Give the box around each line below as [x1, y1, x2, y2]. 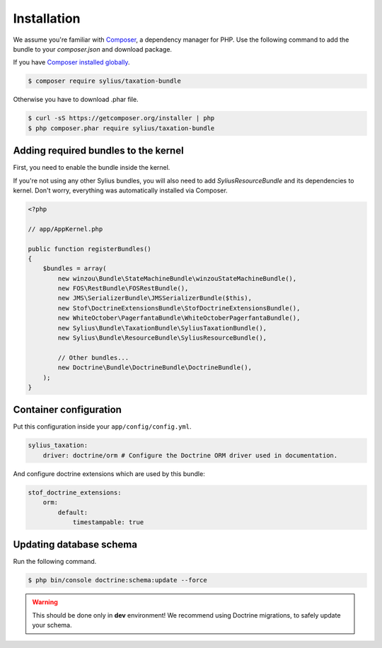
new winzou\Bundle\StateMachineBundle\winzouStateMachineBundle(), [57, 274, 297, 282]
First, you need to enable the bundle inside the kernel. [13, 163, 170, 172]
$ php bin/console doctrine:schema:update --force [28, 577, 208, 584]
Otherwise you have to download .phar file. [13, 96, 139, 104]
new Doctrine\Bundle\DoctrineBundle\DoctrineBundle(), [57, 364, 253, 371]
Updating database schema [13, 538, 138, 551]
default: [57, 508, 88, 516]
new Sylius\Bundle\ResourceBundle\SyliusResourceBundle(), [57, 334, 267, 342]
